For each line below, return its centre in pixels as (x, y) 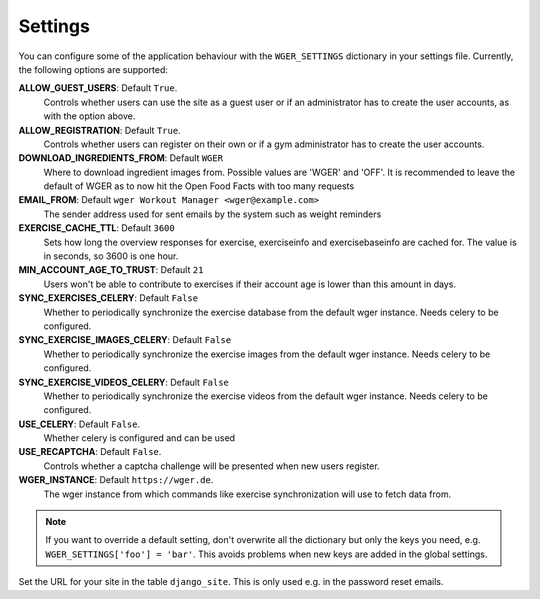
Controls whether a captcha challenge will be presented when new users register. (211, 466)
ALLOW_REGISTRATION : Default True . (99, 130)
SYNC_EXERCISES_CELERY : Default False (108, 298)
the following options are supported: (93, 69)
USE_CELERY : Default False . (79, 424)
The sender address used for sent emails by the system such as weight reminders (212, 214)
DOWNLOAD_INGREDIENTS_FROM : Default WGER (121, 158)
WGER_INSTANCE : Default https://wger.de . (116, 480)
